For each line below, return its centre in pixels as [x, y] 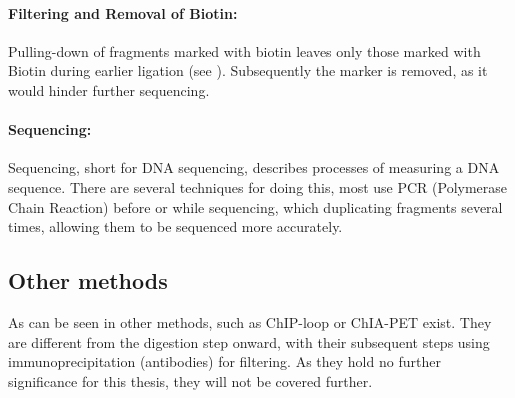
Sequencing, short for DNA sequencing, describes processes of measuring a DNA [254, 167]
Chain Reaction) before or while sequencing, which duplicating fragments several [255, 206]
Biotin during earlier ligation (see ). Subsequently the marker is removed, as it [248, 70]
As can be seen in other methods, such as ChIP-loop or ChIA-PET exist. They [250, 321]
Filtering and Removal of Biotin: [123, 12]
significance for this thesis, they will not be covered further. [190, 380]
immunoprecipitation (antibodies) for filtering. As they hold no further [224, 361]
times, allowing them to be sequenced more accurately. [175, 226]
